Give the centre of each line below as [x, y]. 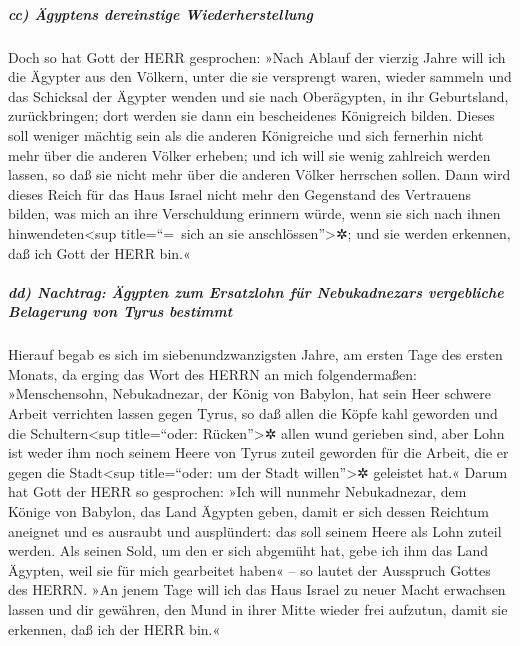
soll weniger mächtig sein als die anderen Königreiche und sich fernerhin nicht [246, 134]
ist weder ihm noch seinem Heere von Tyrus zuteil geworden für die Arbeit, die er [258, 452]
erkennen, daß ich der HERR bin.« [114, 628]
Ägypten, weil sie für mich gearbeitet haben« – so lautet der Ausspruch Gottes [249, 569]
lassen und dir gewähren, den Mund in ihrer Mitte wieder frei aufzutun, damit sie [258, 608]
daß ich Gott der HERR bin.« [99, 252]
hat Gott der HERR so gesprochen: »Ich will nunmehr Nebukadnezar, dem [237, 491]
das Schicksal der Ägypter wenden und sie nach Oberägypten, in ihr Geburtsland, [258, 95]
